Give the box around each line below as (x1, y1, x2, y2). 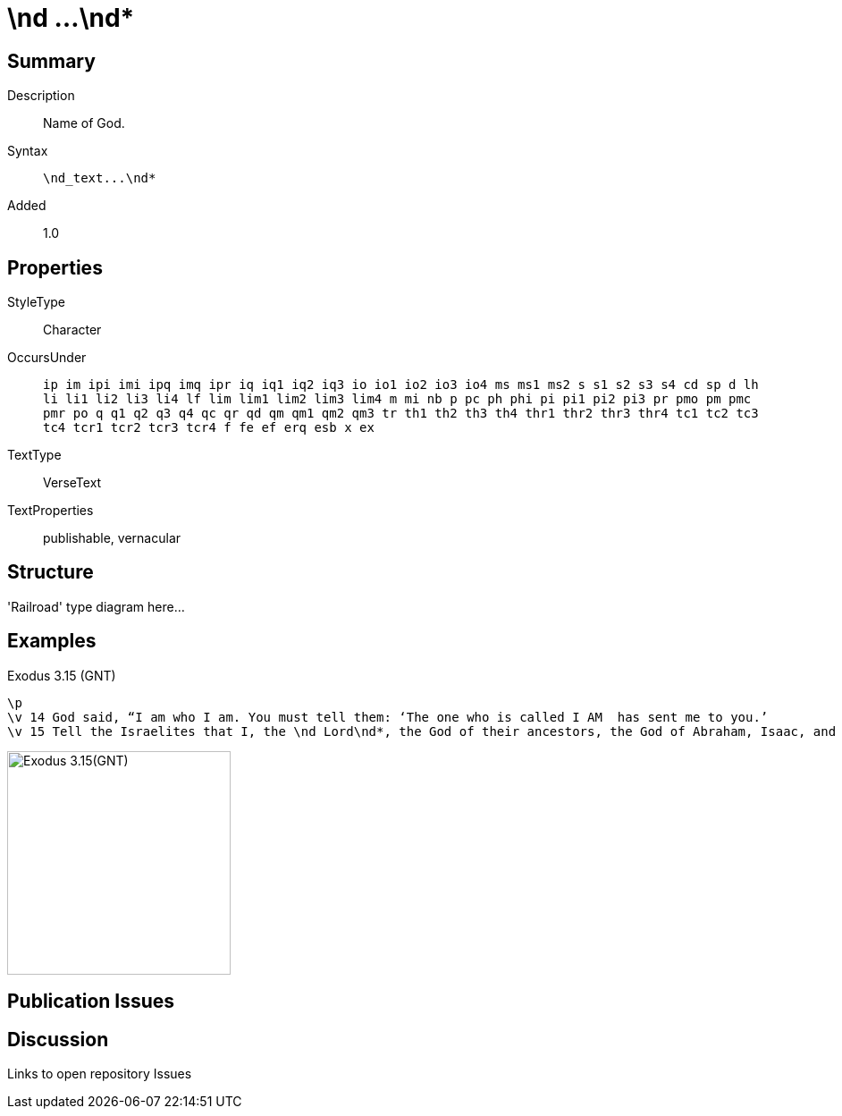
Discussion (7, 1027, 109, 1051)
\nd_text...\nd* (43, 171, 156, 186)
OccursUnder (7, 350, 87, 366)
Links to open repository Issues (7, 1065, 192, 1081)
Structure (7, 561, 94, 584)
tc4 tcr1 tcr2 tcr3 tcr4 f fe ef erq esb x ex (43, 420, 375, 435)
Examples (7, 630, 97, 653)
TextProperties (7, 503, 94, 519)
